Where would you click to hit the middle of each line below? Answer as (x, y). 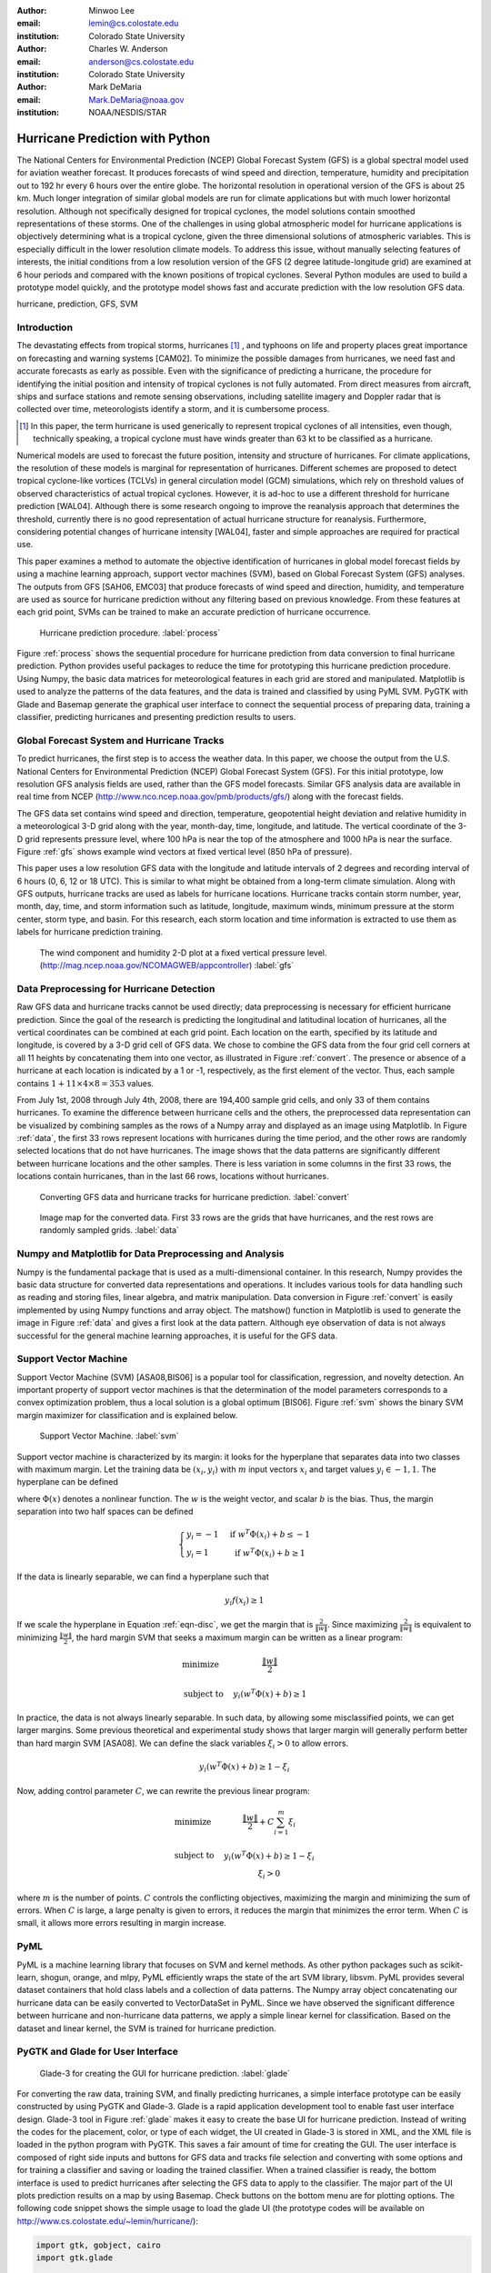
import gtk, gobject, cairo (98, 2245)
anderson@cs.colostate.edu (141, 61)
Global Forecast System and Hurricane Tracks (120, 740)
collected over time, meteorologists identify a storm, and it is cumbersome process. (173, 409)
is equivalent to (443, 1624)
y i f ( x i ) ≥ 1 (244, 1602)
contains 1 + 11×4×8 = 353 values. (85, 1083)
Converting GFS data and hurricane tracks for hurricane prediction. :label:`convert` (195, 1197)
